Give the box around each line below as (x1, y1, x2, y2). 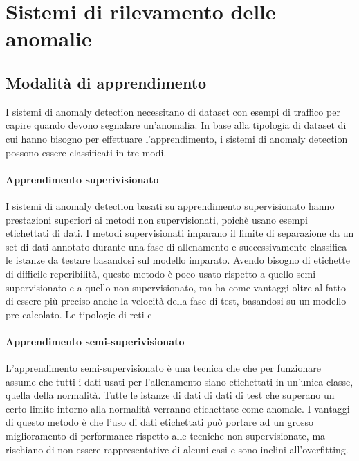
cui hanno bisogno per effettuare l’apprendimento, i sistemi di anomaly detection (6, 131, 348, 145)
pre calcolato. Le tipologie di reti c (6, 307, 152, 321)
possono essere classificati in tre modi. (6, 145, 167, 159)
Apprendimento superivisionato (6, 172, 159, 186)
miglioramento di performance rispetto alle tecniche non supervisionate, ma (6, 428, 326, 443)
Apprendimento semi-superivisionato (6, 334, 185, 348)
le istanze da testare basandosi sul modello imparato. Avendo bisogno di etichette (6, 253, 350, 267)
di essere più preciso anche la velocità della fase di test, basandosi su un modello (6, 293, 347, 308)
